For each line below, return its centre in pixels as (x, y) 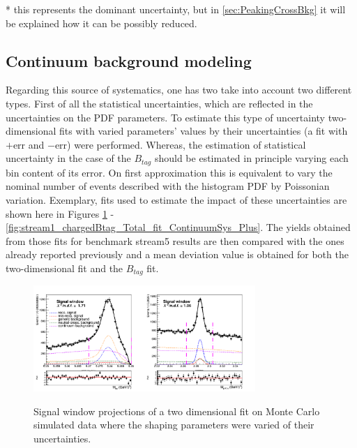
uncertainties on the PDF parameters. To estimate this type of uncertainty (165, 117)
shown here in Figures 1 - (60, 213)
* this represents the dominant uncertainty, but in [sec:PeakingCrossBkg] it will (176, 9)
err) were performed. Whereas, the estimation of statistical (180, 144)
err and (29, 144)
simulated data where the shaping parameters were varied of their (174, 425)
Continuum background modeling (129, 60)
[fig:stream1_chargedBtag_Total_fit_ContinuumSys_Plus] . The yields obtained (178, 227)
